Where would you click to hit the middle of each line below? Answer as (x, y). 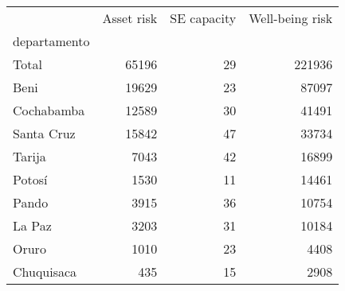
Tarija (29, 156)
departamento (51, 41)
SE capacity (203, 18)
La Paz (32, 225)
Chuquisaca (45, 272)
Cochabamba (49, 110)
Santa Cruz (44, 133)
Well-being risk (291, 18)
